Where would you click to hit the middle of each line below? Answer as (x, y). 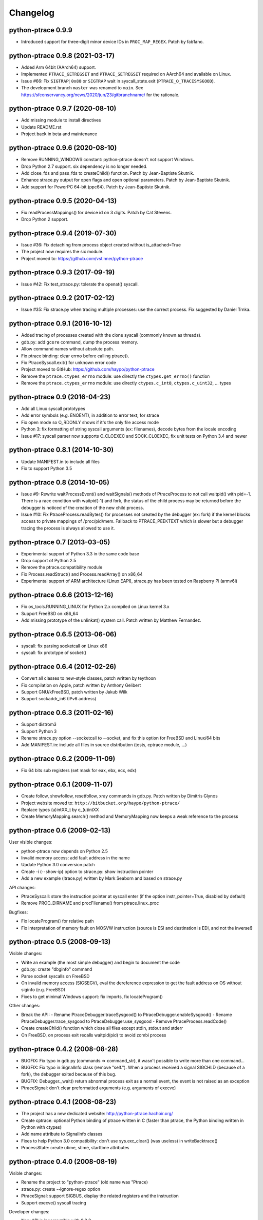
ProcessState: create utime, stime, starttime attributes (75, 1148)
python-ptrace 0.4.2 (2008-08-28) (64, 1049)
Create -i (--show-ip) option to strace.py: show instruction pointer (87, 872)
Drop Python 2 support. (45, 219)
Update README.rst (41, 127)
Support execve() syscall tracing (54, 1202)
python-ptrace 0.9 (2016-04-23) (60, 397)
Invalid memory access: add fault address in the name (75, 858)
